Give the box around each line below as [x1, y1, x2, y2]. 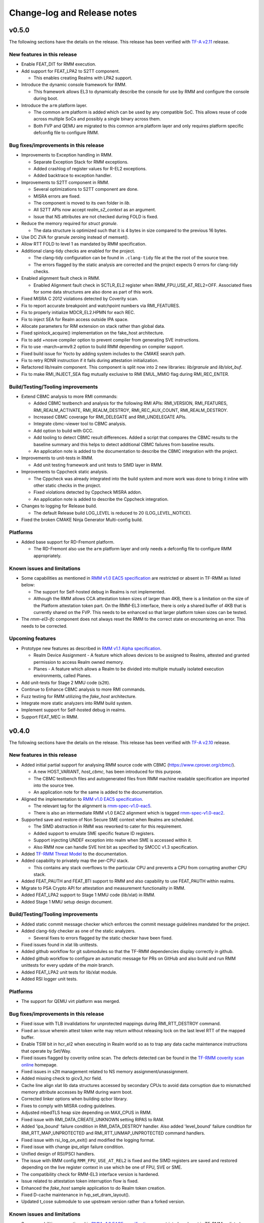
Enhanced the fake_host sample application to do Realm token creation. [21, 1185, 166, 1191]
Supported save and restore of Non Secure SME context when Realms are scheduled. [21, 816, 194, 822]
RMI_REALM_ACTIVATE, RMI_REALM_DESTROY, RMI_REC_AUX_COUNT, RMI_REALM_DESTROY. [33, 407, 228, 413]
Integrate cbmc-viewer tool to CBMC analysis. [33, 421, 127, 427]
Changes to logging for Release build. [21, 503, 97, 509]
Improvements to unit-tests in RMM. [21, 455, 94, 461]
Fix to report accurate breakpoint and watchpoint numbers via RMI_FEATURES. [21, 302, 180, 308]
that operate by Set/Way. [21, 1048, 71, 1054]
